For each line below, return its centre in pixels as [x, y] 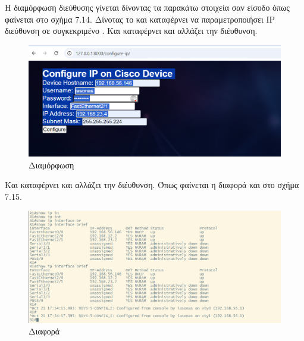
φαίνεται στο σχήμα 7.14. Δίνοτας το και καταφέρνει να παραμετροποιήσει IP [140, 19]
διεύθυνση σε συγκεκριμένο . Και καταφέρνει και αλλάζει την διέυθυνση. [131, 31]
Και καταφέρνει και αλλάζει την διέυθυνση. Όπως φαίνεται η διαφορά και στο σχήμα [152, 185]
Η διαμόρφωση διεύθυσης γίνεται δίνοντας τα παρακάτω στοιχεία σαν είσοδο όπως [147, 7]
